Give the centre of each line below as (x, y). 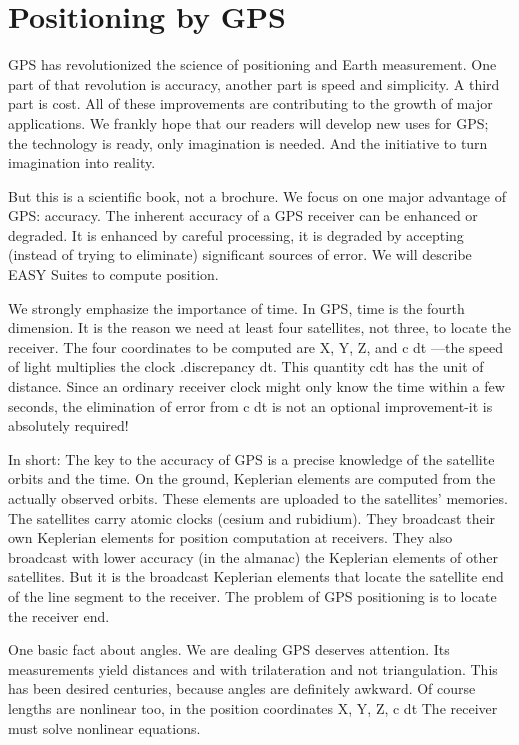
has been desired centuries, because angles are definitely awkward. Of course (242, 688)
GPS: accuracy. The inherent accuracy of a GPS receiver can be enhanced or (243, 215)
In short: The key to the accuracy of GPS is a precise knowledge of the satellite (251, 458)
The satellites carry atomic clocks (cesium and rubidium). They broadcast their (252, 517)
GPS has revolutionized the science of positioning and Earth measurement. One (252, 64)
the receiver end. (59, 615)
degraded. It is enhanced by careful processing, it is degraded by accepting (236, 234)
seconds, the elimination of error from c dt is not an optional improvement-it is (250, 405)
